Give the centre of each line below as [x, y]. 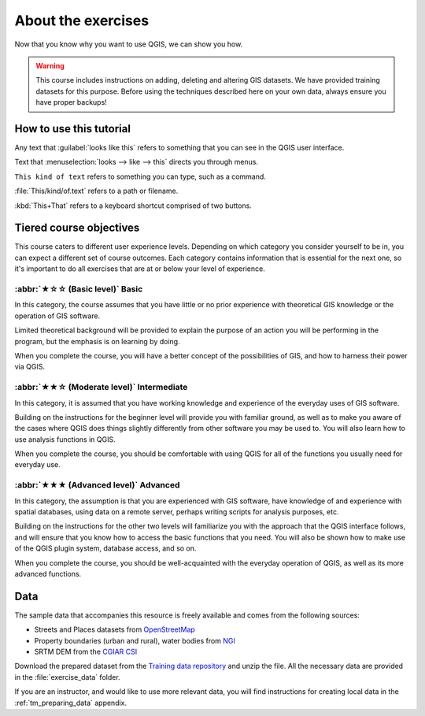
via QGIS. [30, 367]
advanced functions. [48, 573]
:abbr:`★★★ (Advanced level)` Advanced [97, 485]
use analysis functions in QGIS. [65, 439]
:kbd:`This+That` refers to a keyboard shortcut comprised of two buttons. [133, 206]
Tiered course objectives [77, 228]
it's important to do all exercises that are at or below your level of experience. [140, 269]
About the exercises [82, 20]
